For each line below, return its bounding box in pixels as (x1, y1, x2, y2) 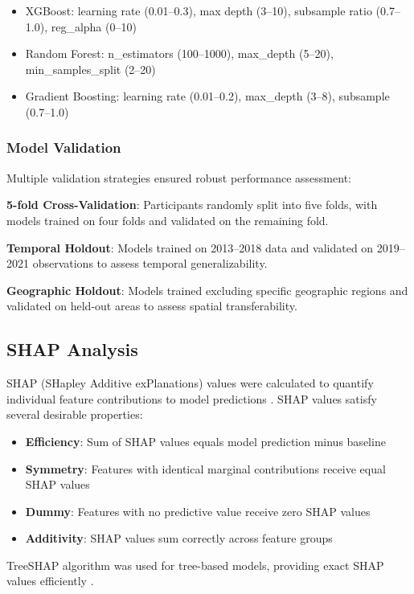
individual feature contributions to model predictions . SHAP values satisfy (6, 390, 377, 407)
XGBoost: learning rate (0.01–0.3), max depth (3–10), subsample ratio (25, 2, 372, 18)
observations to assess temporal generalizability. (32, 255, 268, 272)
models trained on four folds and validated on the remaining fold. (6, 211, 329, 228)
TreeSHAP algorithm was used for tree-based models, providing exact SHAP (6, 556, 384, 573)
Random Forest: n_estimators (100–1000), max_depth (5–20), (25, 45, 334, 62)
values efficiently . (6, 572, 94, 589)
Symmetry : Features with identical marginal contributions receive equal (25, 460, 386, 477)
